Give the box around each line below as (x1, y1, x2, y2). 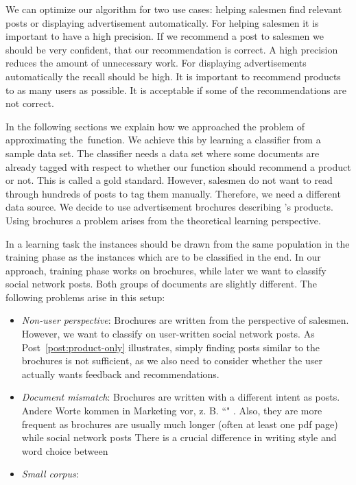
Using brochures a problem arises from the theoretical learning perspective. (5, 213, 321, 227)
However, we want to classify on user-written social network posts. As (21, 327, 315, 341)
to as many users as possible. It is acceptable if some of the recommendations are (5, 82, 346, 97)
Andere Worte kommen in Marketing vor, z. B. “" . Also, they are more (21, 403, 322, 418)
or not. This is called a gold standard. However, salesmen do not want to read (5, 173, 333, 187)
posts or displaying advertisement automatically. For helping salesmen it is (5, 15, 319, 29)
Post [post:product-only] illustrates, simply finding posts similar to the (21, 340, 320, 354)
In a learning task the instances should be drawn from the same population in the (5, 236, 350, 250)
